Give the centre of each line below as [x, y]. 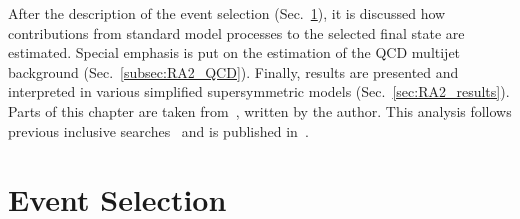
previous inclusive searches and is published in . [158, 130]
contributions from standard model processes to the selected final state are [236, 32]
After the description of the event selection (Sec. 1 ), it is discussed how [227, 13]
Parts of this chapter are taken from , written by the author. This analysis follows [260, 110]
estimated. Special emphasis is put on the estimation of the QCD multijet [234, 52]
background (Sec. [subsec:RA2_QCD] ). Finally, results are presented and [233, 71]
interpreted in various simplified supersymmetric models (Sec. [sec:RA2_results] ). [259, 91]
